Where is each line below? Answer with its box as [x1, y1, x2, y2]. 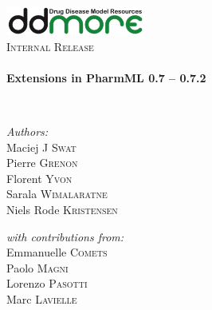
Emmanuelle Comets [6, 244, 108, 260]
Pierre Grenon [6, 154, 78, 171]
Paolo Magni [6, 259, 69, 276]
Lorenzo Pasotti [6, 275, 88, 292]
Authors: [6, 123, 49, 140]
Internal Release [6, 38, 94, 54]
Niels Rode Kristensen [6, 201, 118, 218]
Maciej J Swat [6, 138, 77, 155]
